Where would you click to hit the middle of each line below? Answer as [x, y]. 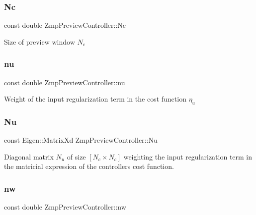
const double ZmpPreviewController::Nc [65, 25]
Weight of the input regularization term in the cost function [95, 99]
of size [76, 156]
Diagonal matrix [29, 156]
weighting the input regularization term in [188, 156]
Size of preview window [40, 41]
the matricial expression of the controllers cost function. [89, 166]
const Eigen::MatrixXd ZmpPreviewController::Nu [81, 140]
